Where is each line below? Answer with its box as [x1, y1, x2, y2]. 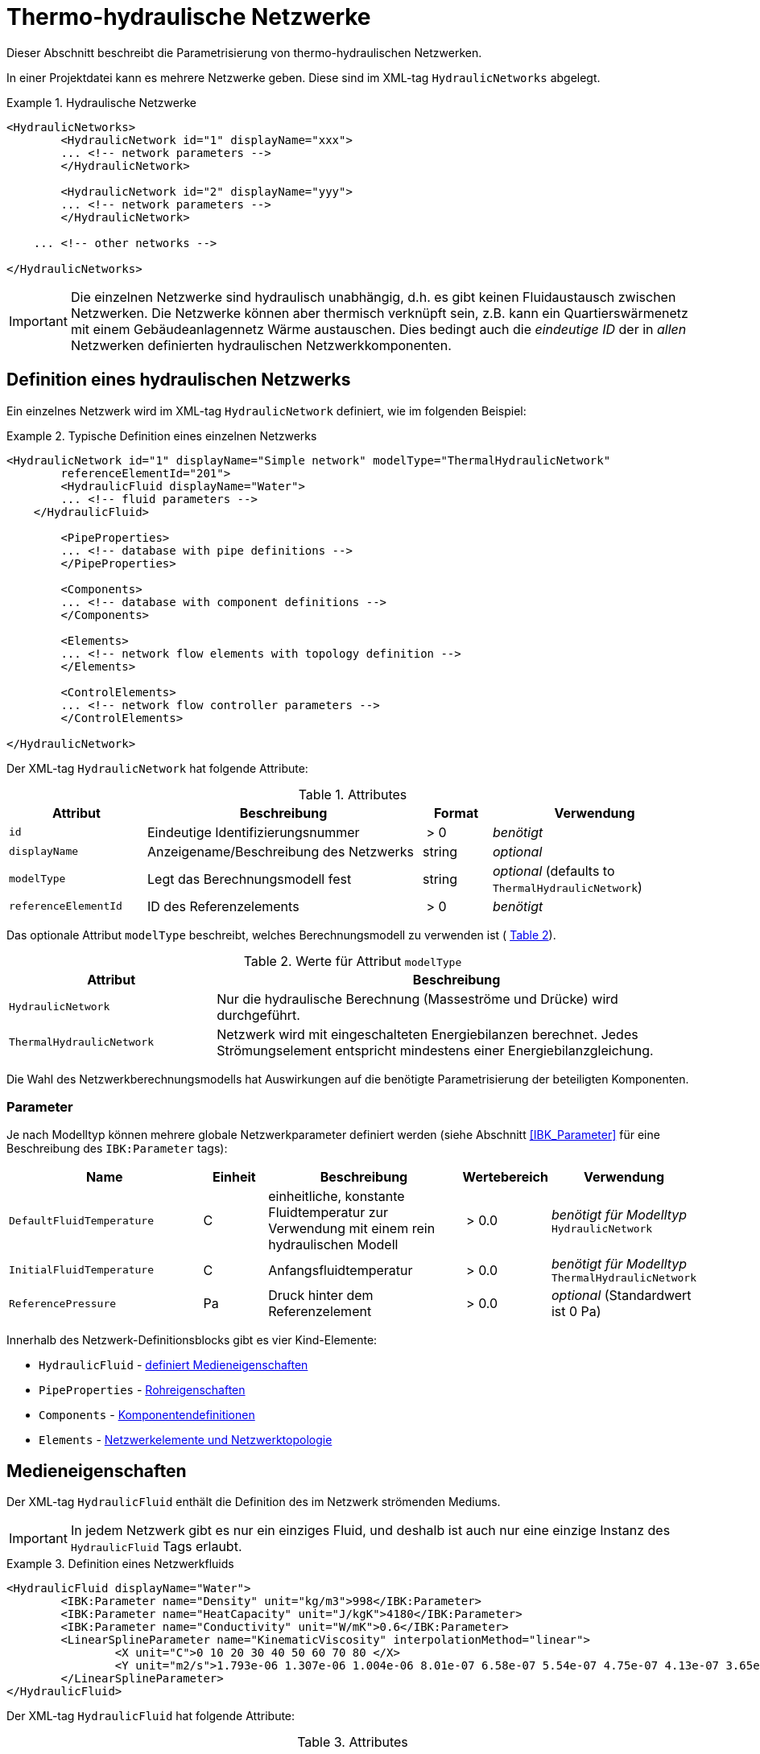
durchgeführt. [217, 1006, 300, 1023]
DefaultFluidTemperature [9, 1214, 155, 1227]
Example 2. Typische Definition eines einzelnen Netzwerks [6, 428, 317, 443]
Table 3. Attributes [297, 1734, 408, 1751]
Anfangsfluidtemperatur [268, 1261, 413, 1278]
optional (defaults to [493, 862, 615, 879]
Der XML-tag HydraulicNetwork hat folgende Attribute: [6, 761, 308, 775]
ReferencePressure [9, 1297, 117, 1310]
